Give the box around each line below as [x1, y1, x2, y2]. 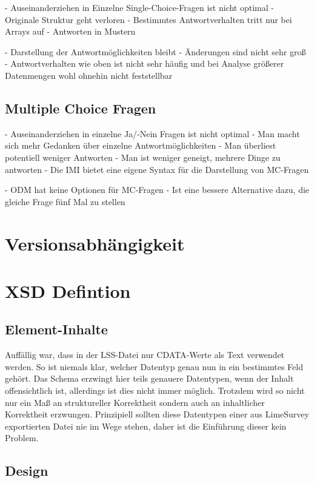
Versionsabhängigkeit [5, 231, 185, 255]
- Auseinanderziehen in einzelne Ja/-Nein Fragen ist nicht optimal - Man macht [5, 127, 300, 140]
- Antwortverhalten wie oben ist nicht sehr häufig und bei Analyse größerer [5, 57, 284, 70]
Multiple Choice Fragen [5, 98, 156, 117]
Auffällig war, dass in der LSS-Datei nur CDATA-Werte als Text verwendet [5, 348, 285, 361]
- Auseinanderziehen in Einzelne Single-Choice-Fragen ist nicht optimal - [5, 1, 274, 13]
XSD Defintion [5, 278, 131, 303]
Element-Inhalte [5, 320, 108, 339]
